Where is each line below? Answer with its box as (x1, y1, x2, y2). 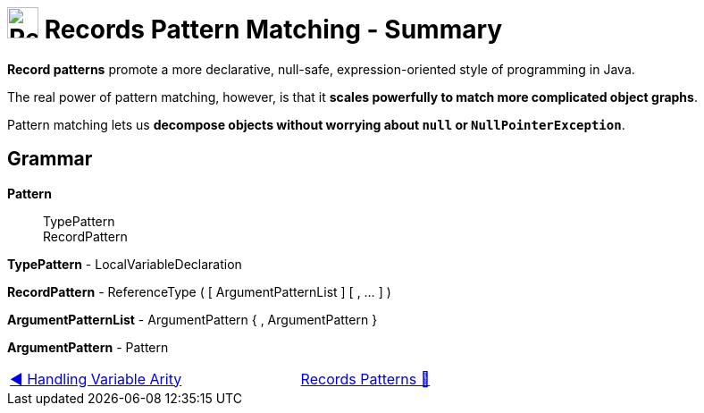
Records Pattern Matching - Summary (44, 14, 503, 45)
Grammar (7, 147, 93, 171)
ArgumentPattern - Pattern (7, 339, 169, 355)
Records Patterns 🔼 (300, 369, 431, 388)
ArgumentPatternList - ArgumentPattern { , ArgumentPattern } (7, 311, 378, 327)
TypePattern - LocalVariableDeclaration (7, 256, 242, 272)
